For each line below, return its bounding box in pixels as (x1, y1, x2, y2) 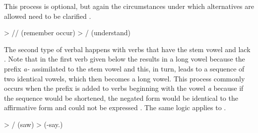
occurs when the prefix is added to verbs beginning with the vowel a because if (4, 83, 244, 93)
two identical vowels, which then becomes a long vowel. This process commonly (4, 73, 245, 83)
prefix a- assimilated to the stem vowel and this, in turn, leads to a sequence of (4, 63, 245, 73)
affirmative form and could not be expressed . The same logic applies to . (4, 102, 226, 113)
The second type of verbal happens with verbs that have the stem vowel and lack (4, 44, 251, 54)
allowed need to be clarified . (4, 10, 91, 21)
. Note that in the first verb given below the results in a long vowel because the (4, 54, 245, 64)
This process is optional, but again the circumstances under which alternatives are (4, 1, 254, 11)
